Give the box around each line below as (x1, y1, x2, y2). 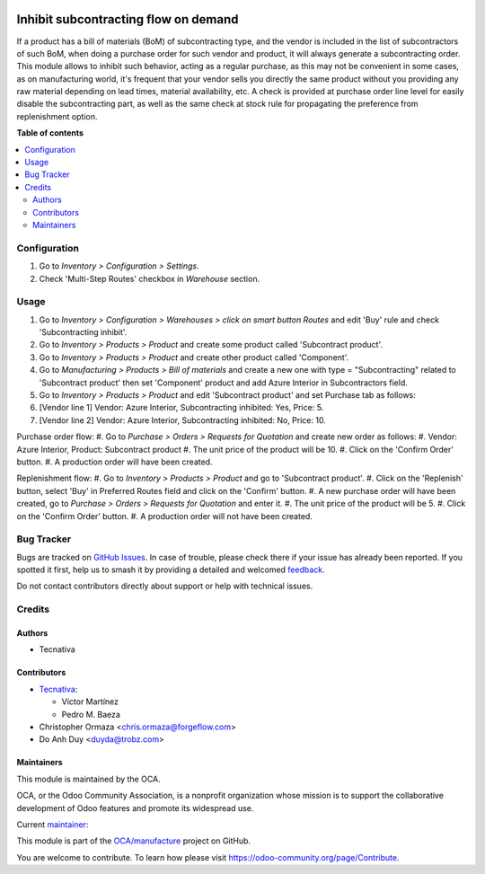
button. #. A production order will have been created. (16, 456, 213, 467)
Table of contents (16, 128, 84, 138)
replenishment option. (16, 110, 98, 121)
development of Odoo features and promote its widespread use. (16, 802, 254, 813)
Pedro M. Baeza (61, 709, 121, 720)
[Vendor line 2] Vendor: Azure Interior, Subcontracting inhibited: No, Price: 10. (39, 414, 327, 426)
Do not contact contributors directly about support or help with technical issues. (16, 580, 313, 592)
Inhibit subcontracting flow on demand (16, 12, 239, 27)
